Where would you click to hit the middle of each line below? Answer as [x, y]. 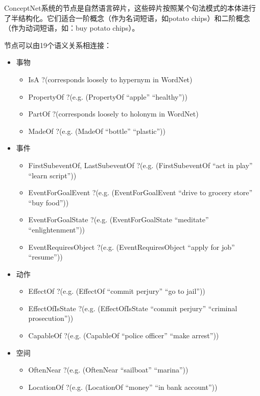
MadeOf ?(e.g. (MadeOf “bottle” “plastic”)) [97, 131]
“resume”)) [45, 257]
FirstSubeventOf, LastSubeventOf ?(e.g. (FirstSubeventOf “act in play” [140, 165]
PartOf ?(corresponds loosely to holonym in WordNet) [113, 114]
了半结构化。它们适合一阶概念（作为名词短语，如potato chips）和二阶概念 [127, 18]
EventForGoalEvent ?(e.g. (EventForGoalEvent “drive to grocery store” [140, 192]
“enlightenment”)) [57, 229]
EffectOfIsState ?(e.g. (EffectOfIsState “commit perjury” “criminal [133, 308]
